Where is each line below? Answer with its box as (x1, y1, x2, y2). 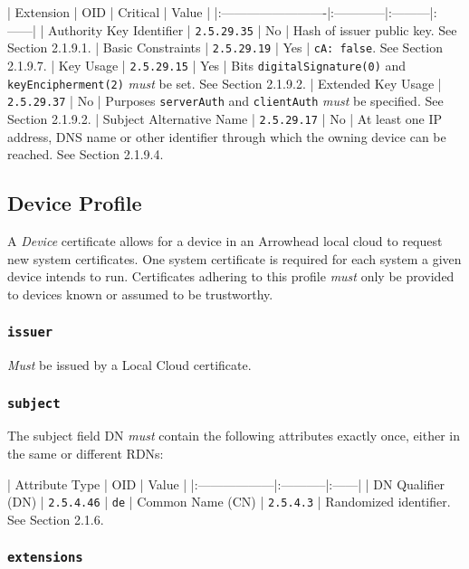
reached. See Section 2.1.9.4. (7, 145, 164, 164)
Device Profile (7, 189, 142, 217)
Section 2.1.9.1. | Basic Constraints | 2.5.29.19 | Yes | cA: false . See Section (7, 38, 443, 57)
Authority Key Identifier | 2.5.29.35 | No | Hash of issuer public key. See (48, 20, 457, 39)
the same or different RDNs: (7, 444, 164, 463)
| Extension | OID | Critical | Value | (7, 3, 211, 21)
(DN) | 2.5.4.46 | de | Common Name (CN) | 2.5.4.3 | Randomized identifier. (7, 492, 451, 511)
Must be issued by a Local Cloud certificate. (7, 356, 252, 375)
